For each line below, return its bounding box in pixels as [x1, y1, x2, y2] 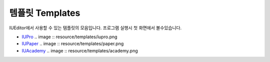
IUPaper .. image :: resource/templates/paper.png [21, 41, 124, 47]
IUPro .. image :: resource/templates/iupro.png [21, 34, 117, 40]
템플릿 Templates [9, 7, 80, 18]
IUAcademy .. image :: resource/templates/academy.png [21, 48, 138, 54]
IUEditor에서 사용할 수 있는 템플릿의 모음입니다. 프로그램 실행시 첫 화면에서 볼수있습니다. [9, 25, 182, 31]
